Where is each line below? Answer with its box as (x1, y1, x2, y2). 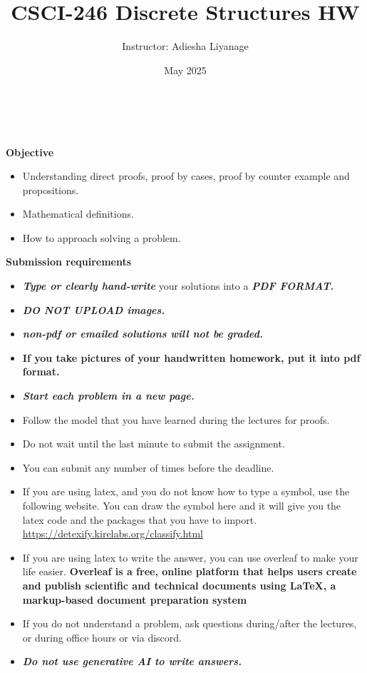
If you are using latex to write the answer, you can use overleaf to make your (22, 550, 358, 565)
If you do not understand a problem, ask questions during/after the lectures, (22, 616, 357, 631)
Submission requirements (6, 254, 132, 269)
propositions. (22, 182, 79, 197)
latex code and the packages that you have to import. (22, 512, 257, 527)
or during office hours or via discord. (22, 629, 182, 644)
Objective (6, 144, 54, 159)
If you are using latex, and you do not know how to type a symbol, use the (22, 484, 350, 499)
